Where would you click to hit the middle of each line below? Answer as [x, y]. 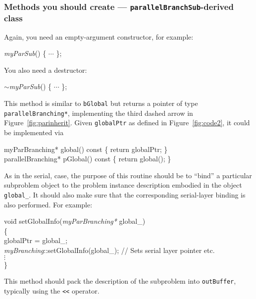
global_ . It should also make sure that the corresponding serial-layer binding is [125, 195]
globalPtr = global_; [36, 240]
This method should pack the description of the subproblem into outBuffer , [120, 281]
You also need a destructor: [46, 70]
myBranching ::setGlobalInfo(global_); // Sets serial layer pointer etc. [109, 250]
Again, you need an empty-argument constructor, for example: [99, 36]
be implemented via [34, 132]
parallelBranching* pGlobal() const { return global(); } [88, 159]
